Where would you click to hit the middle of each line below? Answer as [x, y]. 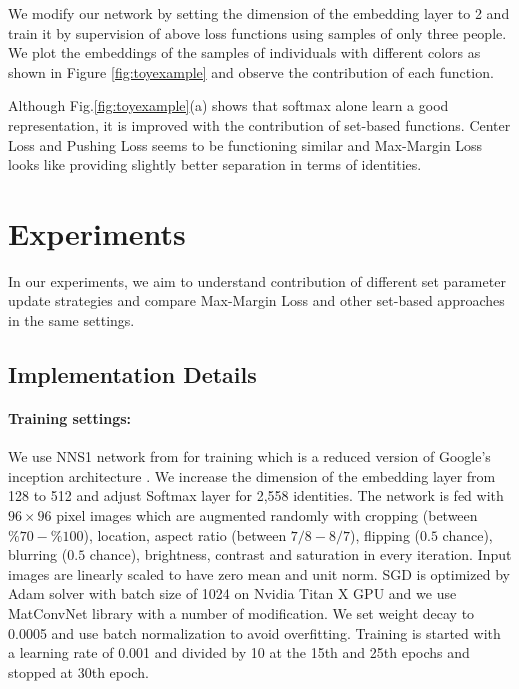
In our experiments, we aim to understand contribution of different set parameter [257, 280]
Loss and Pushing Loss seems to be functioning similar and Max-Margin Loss [245, 144]
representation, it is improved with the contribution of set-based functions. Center [259, 124]
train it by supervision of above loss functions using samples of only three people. [257, 32]
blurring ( [38, 554]
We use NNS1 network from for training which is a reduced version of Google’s [249, 456]
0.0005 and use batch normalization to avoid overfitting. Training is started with [254, 632]
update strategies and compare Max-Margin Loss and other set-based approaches [256, 300]
